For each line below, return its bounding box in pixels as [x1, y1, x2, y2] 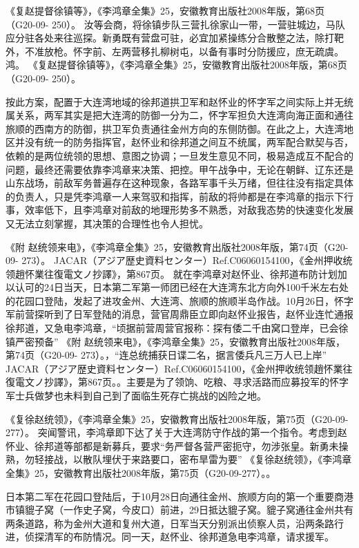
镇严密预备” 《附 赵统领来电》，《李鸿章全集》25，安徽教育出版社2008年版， [6, 334, 345, 348]
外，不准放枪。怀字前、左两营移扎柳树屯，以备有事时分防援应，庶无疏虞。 [6, 44, 344, 58]
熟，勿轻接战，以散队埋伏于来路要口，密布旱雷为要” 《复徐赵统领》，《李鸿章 [6, 452, 352, 466]
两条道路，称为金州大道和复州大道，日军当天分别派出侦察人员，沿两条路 [6, 516, 334, 530]
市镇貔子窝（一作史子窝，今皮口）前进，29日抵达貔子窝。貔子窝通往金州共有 [6, 502, 353, 517]
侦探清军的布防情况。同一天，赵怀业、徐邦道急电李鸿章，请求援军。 [24, 529, 334, 544]
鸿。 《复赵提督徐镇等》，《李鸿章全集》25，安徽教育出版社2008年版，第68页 [6, 57, 347, 72]
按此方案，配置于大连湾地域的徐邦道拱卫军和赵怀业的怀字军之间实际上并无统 [6, 94, 353, 108]
